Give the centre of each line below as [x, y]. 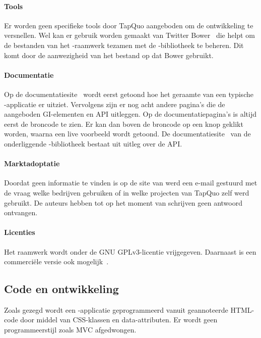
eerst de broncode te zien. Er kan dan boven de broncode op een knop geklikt [124, 124]
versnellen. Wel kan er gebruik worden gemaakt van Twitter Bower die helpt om [129, 35]
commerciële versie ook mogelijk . [56, 261]
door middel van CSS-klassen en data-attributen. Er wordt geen [119, 320]
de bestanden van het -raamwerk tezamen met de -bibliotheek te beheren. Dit [124, 45]
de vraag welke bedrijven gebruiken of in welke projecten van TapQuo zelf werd [127, 192]
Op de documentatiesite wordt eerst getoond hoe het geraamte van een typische [129, 94]
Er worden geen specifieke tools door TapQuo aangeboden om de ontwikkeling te [129, 25]
